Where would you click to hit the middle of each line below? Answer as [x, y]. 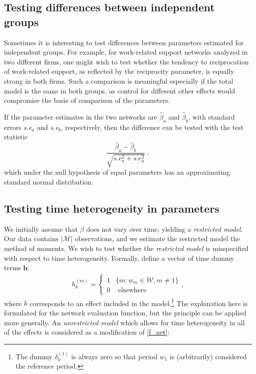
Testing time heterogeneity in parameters [112, 208]
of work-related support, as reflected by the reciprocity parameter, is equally [119, 71]
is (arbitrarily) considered [208, 356]
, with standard [211, 116]
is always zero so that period [114, 356]
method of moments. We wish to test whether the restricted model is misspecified [126, 248]
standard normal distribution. [49, 181]
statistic [16, 137]
